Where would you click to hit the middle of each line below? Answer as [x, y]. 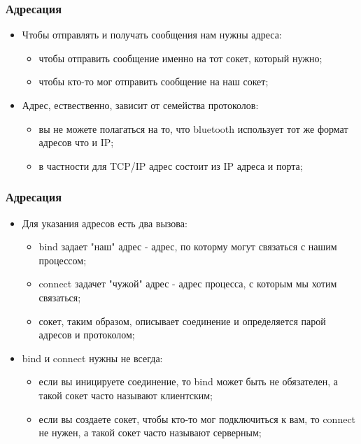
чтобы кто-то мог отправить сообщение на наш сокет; [154, 81]
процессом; [63, 260]
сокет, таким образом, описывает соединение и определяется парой [182, 321]
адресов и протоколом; [87, 335]
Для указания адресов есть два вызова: [105, 223]
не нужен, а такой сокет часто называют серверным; [150, 432]
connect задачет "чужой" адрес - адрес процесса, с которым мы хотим [188, 284]
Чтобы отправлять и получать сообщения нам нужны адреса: [152, 35]
